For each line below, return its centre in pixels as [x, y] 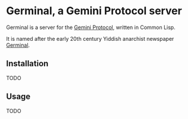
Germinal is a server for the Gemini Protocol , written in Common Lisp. [91, 27]
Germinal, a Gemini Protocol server [94, 11]
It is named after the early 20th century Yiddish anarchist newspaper [90, 38]
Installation [27, 64]
